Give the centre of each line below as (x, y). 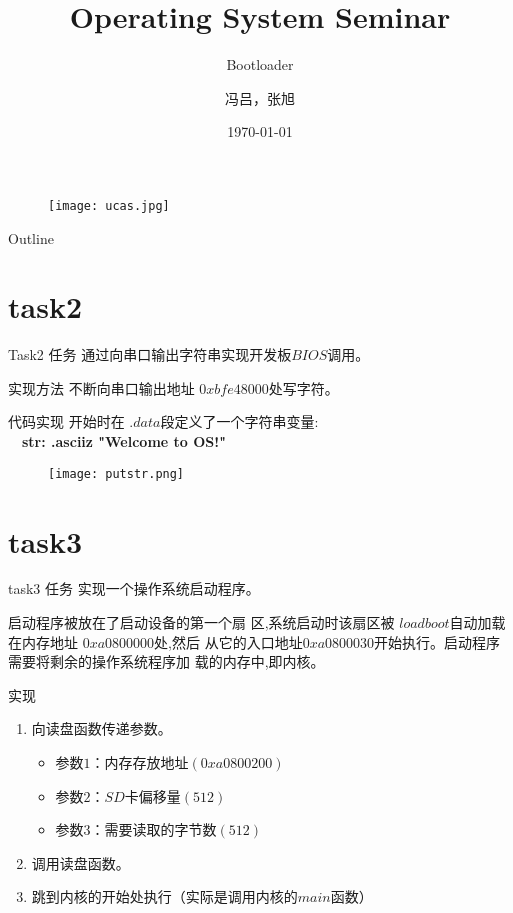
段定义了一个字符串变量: (239, 421)
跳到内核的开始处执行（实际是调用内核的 (164, 896)
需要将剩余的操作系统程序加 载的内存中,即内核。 (166, 661)
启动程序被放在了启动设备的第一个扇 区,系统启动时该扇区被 (201, 622)
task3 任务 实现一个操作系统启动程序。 (134, 588)
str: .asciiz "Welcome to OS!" (124, 441)
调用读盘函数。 (80, 862)
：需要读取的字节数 (153, 829)
